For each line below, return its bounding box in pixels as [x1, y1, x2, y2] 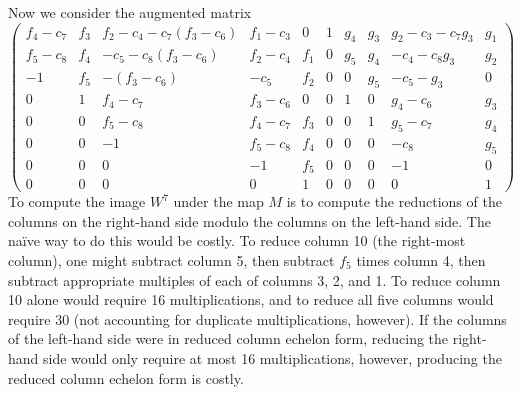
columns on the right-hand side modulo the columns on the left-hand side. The [8, 210, 491, 231]
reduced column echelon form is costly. [8, 367, 244, 388]
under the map [173, 191, 264, 212]
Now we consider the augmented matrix [8, 2, 252, 22]
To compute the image [8, 191, 146, 212]
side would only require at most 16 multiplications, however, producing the [43, 347, 502, 368]
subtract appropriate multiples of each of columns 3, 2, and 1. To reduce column [8, 269, 501, 290]
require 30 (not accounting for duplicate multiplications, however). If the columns [8, 308, 507, 329]
